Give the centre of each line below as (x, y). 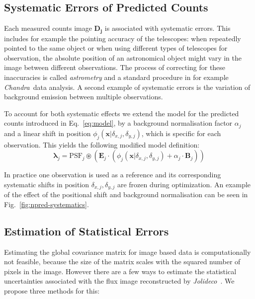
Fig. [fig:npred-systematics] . (46, 204)
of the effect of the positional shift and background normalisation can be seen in (126, 194)
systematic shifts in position (47, 184)
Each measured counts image (48, 28)
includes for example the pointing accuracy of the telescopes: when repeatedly (123, 38)
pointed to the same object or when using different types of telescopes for (116, 48)
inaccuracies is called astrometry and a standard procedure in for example (116, 77)
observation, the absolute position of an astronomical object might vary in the (123, 57)
